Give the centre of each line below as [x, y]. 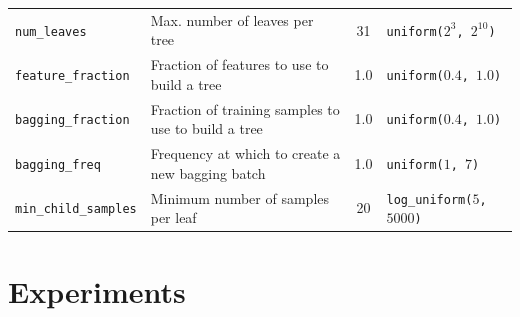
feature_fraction [72, 75]
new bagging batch [208, 172]
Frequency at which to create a [245, 153]
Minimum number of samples [240, 197]
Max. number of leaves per [232, 19]
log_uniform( [429, 199]
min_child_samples [76, 209]
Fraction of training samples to [245, 108]
